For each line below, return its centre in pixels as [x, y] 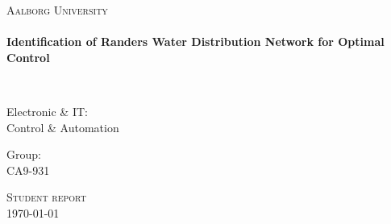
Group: [24, 154]
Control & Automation [63, 127]
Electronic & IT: [47, 111]
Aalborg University [57, 10]
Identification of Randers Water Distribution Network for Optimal [195, 41]
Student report [46, 197]
